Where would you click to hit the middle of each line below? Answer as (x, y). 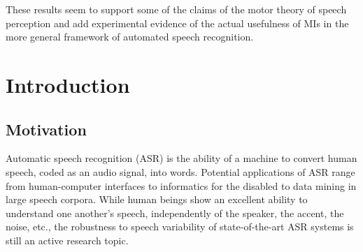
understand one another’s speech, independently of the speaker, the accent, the (175, 213)
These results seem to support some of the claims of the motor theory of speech (176, 9)
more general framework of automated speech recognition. (130, 37)
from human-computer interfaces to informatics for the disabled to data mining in (181, 185)
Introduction (68, 84)
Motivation (46, 129)
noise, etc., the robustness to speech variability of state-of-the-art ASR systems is (180, 227)
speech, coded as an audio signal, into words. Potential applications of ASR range (180, 171)
